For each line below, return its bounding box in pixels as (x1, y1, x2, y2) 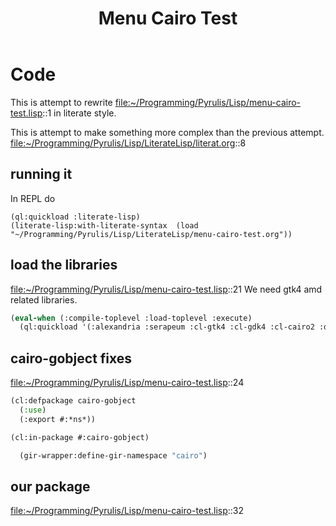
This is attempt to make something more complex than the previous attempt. (10, 126, 325, 138)
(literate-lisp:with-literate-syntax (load (10, 220, 199, 231)
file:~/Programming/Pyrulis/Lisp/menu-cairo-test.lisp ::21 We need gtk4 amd (10, 283, 323, 295)
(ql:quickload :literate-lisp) (10, 212, 141, 222)
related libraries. (10, 293, 78, 306)
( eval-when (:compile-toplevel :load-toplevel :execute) (10, 313, 253, 323)
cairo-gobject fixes (10, 350, 133, 367)
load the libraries (10, 257, 118, 274)
